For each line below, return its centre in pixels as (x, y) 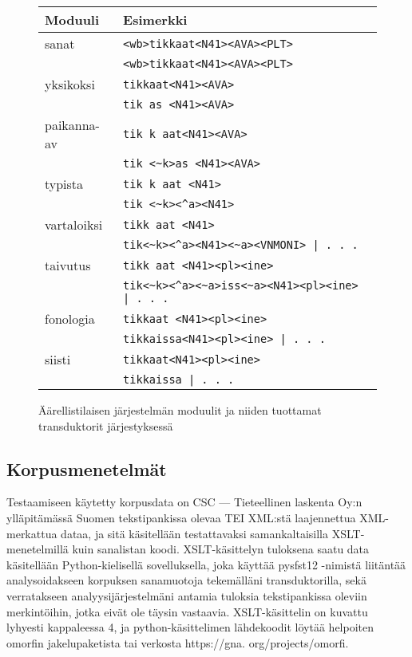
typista (64, 184)
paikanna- (72, 125)
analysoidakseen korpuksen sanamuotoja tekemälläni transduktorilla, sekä (186, 580)
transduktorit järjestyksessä (106, 425)
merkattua (32, 533)
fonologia (70, 319)
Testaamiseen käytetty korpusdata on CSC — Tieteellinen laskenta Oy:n (184, 502)
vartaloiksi (74, 224)
